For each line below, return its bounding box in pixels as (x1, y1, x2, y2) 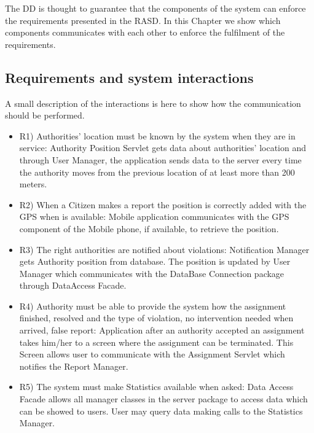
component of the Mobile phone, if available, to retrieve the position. (19, 222, 279, 235)
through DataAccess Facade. (19, 279, 127, 292)
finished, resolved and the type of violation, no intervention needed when (19, 311, 294, 324)
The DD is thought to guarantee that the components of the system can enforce (5, 2, 306, 14)
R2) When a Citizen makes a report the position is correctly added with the (19, 198, 307, 211)
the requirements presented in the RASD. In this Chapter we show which (5, 14, 281, 26)
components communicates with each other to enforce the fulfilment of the (5, 26, 285, 39)
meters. (19, 177, 47, 190)
